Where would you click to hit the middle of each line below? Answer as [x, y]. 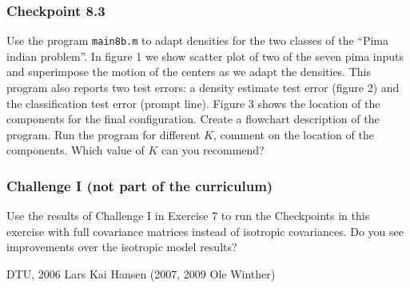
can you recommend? [213, 150]
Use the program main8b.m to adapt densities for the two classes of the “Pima [198, 40]
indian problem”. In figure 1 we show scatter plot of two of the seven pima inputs [205, 56]
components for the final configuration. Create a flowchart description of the [193, 119]
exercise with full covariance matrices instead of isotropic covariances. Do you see [205, 231]
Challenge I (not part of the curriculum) [140, 185]
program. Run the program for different [103, 134]
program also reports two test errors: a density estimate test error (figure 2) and [203, 88]
